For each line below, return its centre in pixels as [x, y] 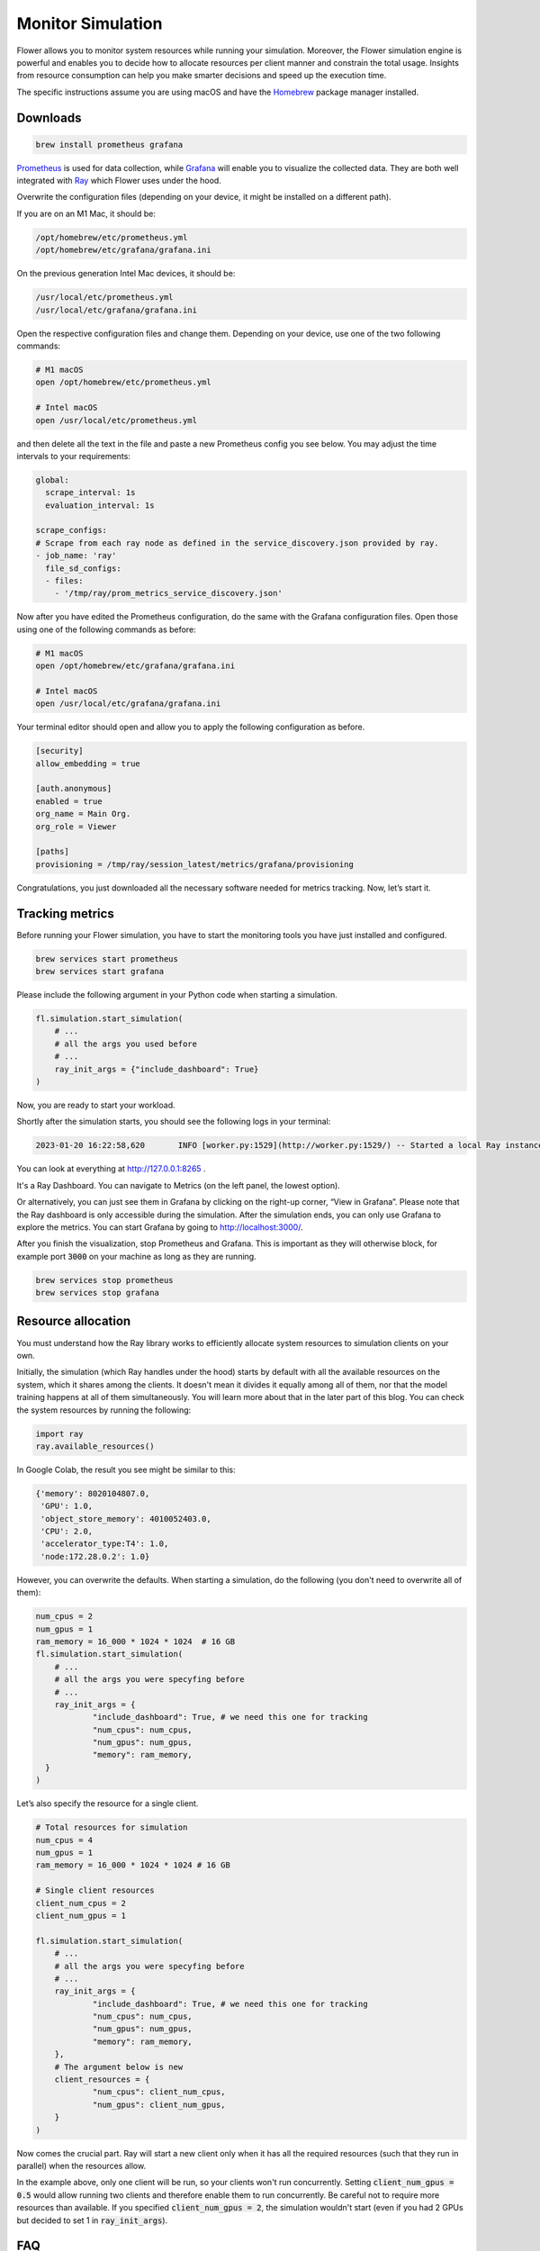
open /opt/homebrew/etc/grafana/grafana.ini [135, 666]
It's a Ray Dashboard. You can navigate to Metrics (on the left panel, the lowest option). [179, 1185]
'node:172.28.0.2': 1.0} [95, 1556]
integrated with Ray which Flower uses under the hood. [119, 181]
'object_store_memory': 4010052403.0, [126, 1519]
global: [52, 480]
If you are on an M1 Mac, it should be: [86, 213]
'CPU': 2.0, [67, 1532]
